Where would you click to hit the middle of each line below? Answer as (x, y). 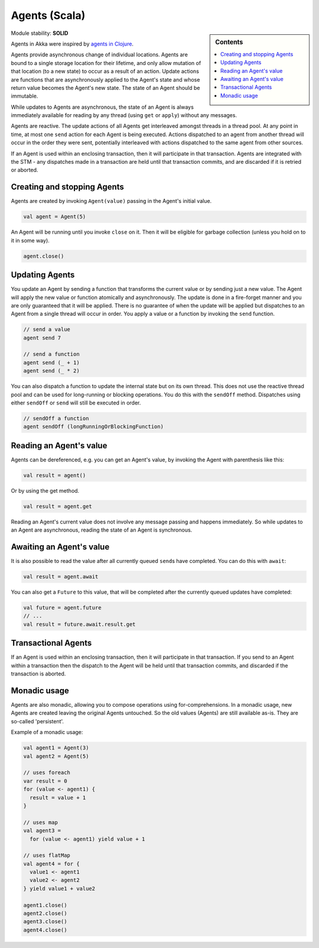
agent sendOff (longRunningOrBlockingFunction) (93, 427)
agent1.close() (45, 905)
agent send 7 (42, 338)
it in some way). (30, 240)
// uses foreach (47, 773)
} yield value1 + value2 (59, 888)
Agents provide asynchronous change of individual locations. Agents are (100, 55)
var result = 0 (45, 781)
